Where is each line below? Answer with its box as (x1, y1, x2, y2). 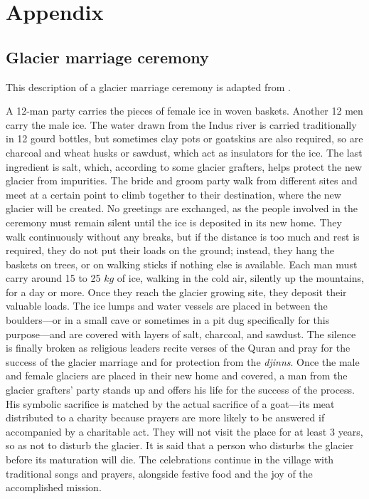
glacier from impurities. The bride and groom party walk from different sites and (6, 173, 358, 188)
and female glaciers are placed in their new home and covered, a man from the (6, 368, 348, 383)
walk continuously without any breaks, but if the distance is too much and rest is (6, 229, 360, 243)
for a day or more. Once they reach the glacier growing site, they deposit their (6, 284, 347, 299)
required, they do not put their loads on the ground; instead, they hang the (6, 243, 334, 258)
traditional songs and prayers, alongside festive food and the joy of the (6, 466, 313, 480)
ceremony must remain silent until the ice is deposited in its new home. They (6, 214, 342, 229)
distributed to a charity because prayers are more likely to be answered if (6, 410, 325, 425)
